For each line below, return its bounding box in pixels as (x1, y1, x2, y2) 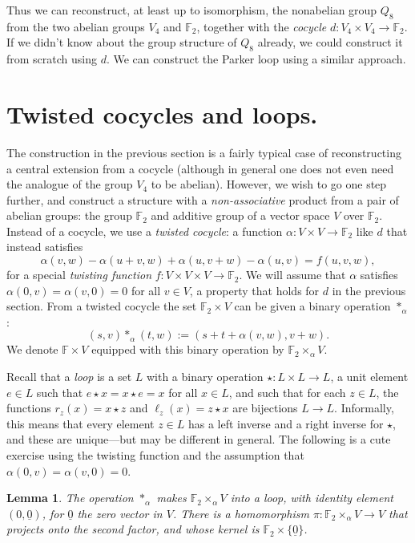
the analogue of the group (6, 176, 133, 192)
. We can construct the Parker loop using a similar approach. (106, 51, 406, 67)
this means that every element (6, 415, 155, 432)
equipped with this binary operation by (91, 341, 284, 358)
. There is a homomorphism (172, 505, 309, 521)
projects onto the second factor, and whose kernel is (6, 521, 260, 537)
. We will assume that (239, 266, 346, 283)
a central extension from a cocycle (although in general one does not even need (6, 160, 394, 176)
